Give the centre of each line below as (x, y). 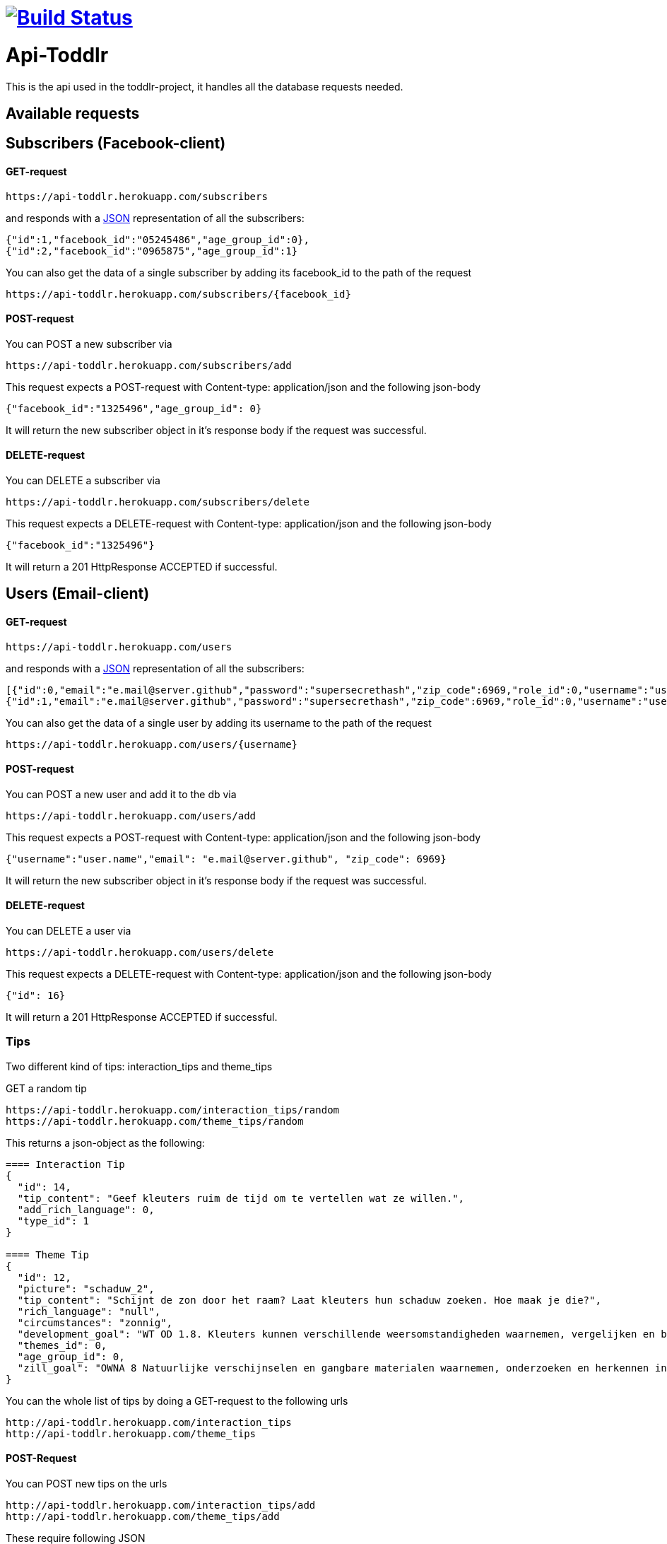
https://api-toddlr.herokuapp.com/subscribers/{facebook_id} (178, 294)
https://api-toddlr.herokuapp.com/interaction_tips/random (173, 1110)
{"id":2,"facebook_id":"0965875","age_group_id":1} (152, 251)
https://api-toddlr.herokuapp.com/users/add (131, 815)
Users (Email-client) (78, 594)
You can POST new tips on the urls (87, 1484)
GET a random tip (46, 1088)
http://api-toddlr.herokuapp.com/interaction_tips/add (161, 1505)
